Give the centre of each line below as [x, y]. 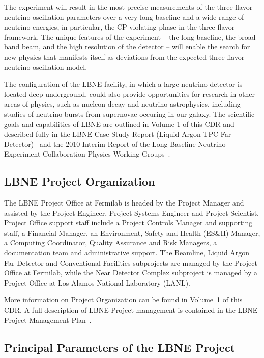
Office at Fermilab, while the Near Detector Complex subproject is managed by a [131, 273]
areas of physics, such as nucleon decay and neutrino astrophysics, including [122, 104]
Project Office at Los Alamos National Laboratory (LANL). [97, 282]
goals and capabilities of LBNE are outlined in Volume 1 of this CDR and [119, 124]
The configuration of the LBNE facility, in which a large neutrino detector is [123, 84]
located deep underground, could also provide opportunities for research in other [129, 94]
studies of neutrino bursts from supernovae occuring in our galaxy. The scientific [129, 113]
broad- [248, 36]
